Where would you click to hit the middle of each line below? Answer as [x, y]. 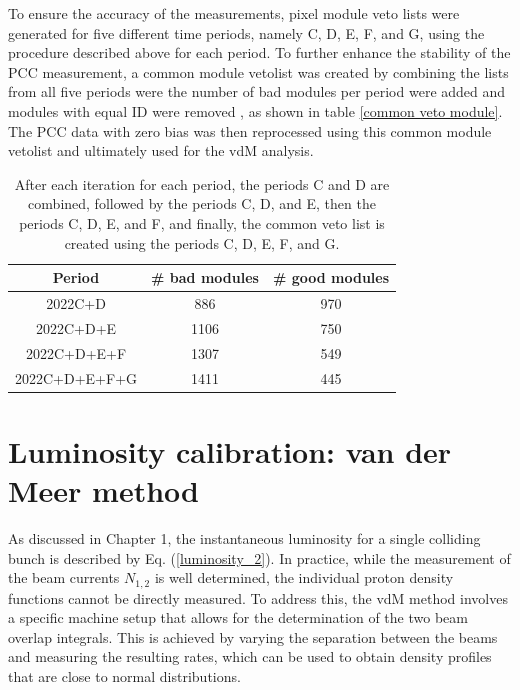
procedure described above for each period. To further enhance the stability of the [259, 52]
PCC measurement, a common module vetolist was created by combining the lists [258, 71]
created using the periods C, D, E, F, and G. [202, 242]
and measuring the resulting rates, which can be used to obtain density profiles [250, 656]
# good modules [331, 277]
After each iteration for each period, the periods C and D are [202, 183]
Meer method [103, 489]
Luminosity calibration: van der [230, 450]
